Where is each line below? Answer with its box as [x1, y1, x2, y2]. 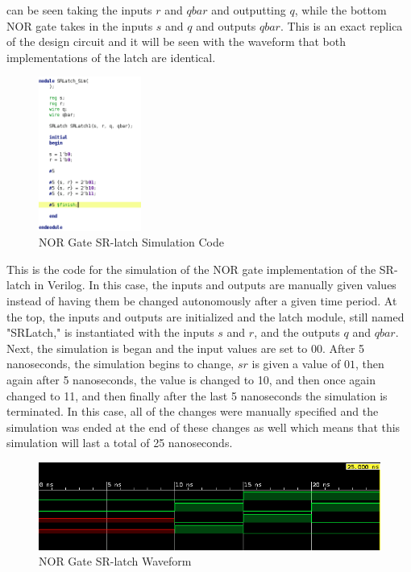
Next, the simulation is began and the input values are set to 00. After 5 [6, 339, 365, 356]
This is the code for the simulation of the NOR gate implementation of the [6, 260, 376, 277]
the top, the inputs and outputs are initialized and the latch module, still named [6, 308, 405, 325]
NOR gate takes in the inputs [6, 17, 153, 34]
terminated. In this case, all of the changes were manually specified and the [6, 403, 379, 420]
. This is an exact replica [280, 17, 403, 34]
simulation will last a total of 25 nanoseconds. [6, 434, 233, 451]
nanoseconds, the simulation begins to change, [6, 355, 235, 372]
